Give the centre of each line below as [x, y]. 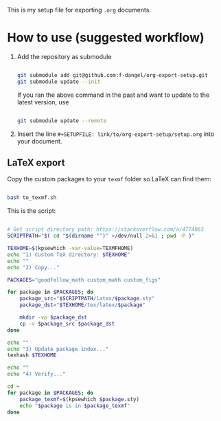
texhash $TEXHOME [32, 355]
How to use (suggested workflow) [106, 38]
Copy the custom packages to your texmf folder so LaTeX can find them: [109, 179]
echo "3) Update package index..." [58, 349]
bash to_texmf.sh [32, 198]
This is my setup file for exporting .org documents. [79, 10]
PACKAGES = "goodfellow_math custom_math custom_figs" [84, 280]
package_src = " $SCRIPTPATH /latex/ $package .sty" [87, 299]
